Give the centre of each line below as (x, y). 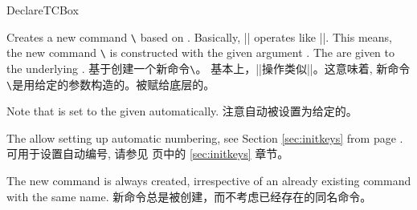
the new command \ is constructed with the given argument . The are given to (201, 52)
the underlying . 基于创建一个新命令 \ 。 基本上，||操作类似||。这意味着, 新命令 (208, 68)
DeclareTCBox (43, 10)
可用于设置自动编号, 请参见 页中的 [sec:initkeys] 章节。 (148, 153)
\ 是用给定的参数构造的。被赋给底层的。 (111, 84)
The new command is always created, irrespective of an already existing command (209, 180)
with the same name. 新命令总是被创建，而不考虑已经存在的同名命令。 (189, 196)
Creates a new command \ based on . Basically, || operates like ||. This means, (199, 36)
